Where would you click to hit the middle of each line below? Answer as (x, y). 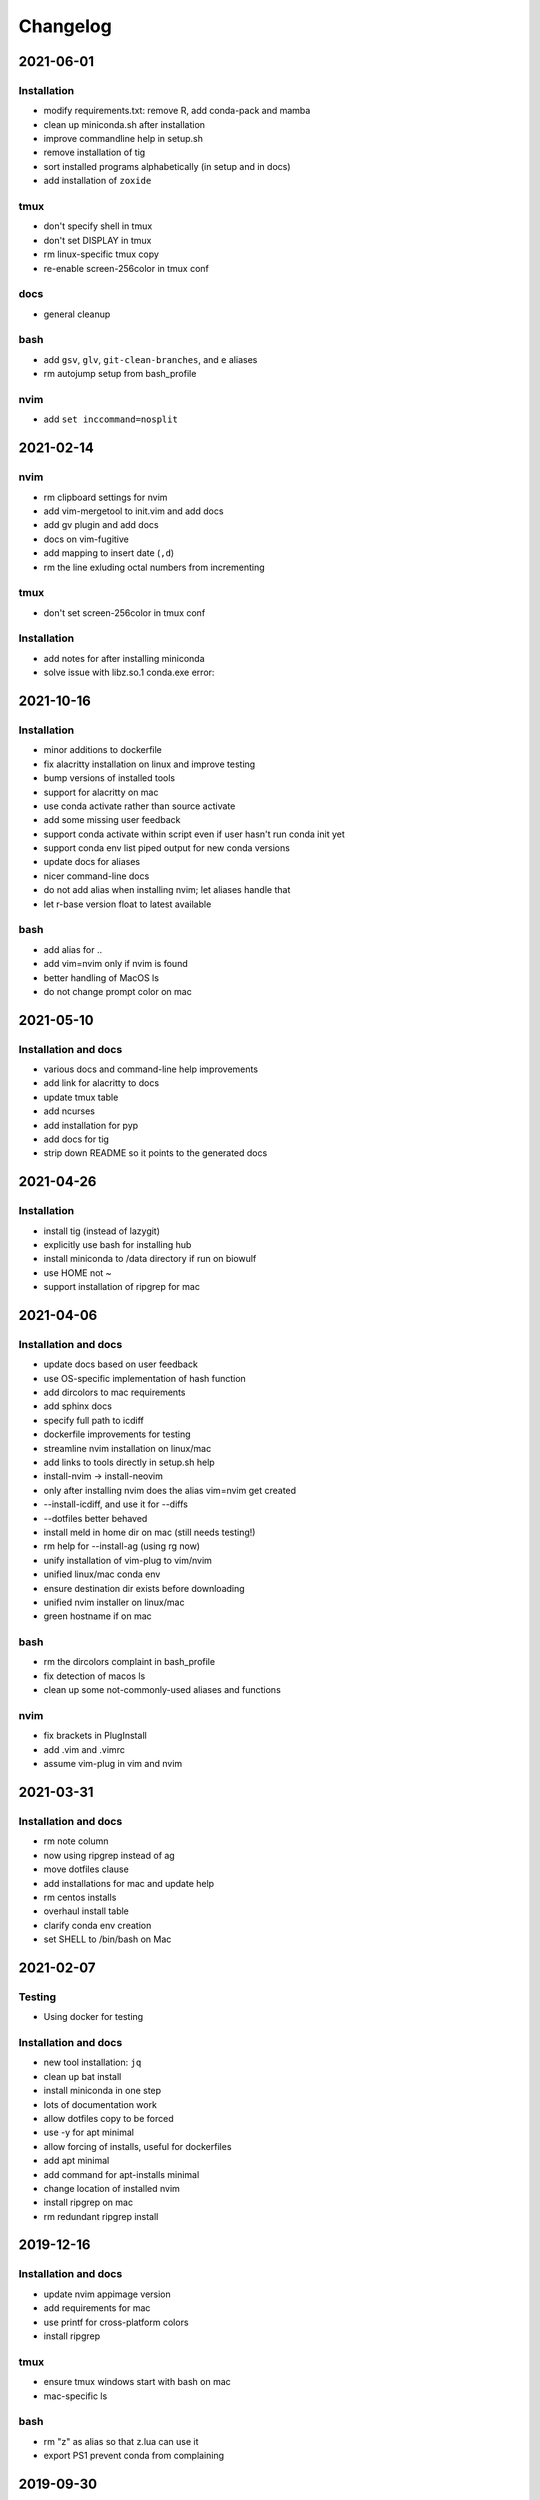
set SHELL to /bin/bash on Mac (107, 1939)
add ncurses (69, 1111)
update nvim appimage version (107, 2294)
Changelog (65, 26)
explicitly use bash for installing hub (117, 1244)
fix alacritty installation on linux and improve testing (149, 764)
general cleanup (77, 314)
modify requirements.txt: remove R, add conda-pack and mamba (177, 111)
